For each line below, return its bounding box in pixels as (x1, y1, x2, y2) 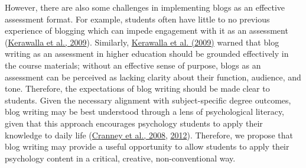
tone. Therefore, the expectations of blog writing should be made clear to (5, 82, 270, 95)
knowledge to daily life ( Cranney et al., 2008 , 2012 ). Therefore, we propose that (5, 128, 293, 141)
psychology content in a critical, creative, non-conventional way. (5, 151, 236, 164)
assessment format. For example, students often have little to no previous (5, 12, 270, 25)
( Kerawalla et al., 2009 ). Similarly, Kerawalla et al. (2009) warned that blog (5, 35, 279, 48)
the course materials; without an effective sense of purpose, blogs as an (5, 59, 261, 71)
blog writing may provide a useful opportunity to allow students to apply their (5, 140, 289, 153)
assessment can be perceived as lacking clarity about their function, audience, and (5, 70, 301, 83)
